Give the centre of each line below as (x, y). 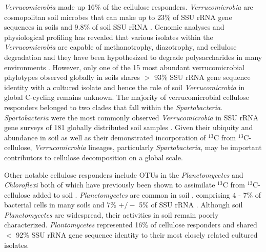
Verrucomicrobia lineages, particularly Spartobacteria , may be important (148, 147)
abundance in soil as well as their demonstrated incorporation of (105, 137)
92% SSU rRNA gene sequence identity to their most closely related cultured (137, 235)
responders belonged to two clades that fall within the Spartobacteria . (114, 107)
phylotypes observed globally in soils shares (72, 77)
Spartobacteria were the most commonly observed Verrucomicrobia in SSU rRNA (131, 117)
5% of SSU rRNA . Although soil (191, 205)
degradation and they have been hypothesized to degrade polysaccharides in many (133, 57)
